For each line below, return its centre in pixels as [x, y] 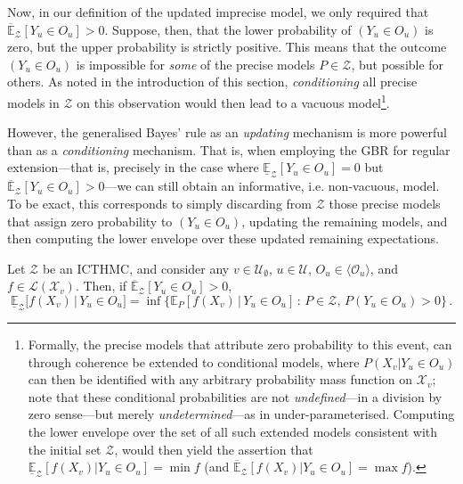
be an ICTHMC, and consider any [136, 268]
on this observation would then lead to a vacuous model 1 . [233, 101]
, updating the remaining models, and [345, 221]
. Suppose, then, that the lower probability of [228, 29]
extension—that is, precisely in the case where [133, 167]
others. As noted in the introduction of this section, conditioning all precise [212, 82]
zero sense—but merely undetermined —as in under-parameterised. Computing [241, 414]
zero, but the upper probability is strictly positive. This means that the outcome [227, 47]
